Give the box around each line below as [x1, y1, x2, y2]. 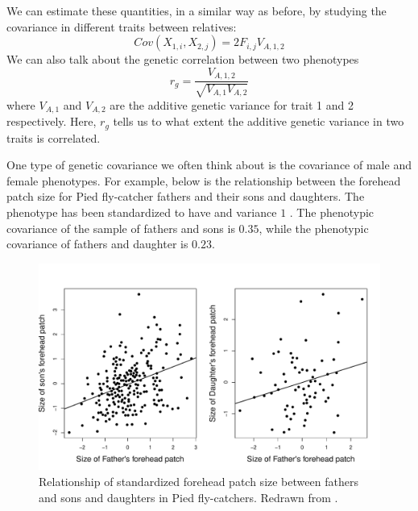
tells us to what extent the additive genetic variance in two [113, 113, 404, 130]
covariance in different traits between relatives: [6, 18, 237, 35]
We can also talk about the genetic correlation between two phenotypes [6, 51, 359, 68]
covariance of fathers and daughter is [6, 235, 188, 252]
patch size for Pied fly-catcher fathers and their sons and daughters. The [6, 188, 365, 205]
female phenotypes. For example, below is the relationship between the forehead [6, 172, 401, 189]
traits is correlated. [6, 129, 101, 146]
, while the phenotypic [259, 219, 369, 236]
